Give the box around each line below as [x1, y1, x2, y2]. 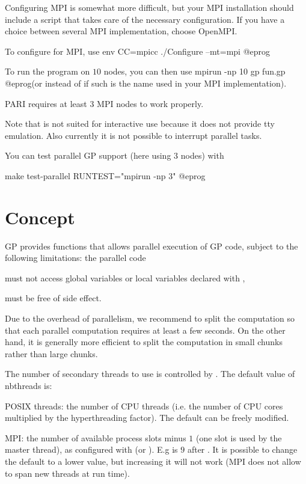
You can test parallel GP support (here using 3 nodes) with [5, 149, 224, 162]
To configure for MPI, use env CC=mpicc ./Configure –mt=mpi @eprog [5, 44, 271, 57]
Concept [5, 204, 75, 229]
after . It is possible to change [187, 443, 298, 456]
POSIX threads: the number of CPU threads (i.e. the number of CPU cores [5, 399, 283, 412]
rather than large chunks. [5, 347, 98, 360]
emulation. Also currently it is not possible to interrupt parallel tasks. [5, 129, 262, 141]
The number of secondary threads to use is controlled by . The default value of [5, 367, 295, 380]
